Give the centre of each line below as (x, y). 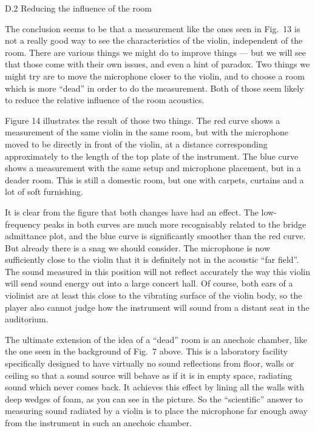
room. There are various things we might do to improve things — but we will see (155, 52)
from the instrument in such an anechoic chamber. (98, 423)
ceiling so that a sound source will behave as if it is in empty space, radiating (149, 375)
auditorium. (27, 319)
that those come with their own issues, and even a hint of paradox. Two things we (157, 64)
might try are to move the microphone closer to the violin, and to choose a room (155, 76)
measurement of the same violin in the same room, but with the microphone (147, 132)
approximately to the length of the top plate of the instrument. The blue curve (152, 156)
